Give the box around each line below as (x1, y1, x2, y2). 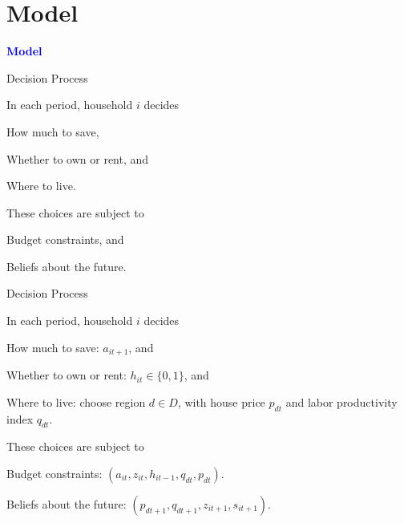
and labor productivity (285, 393, 398, 410)
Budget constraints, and (6, 231, 124, 248)
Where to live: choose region (6, 393, 146, 410)
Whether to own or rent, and (6, 150, 149, 167)
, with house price (177, 393, 265, 410)
